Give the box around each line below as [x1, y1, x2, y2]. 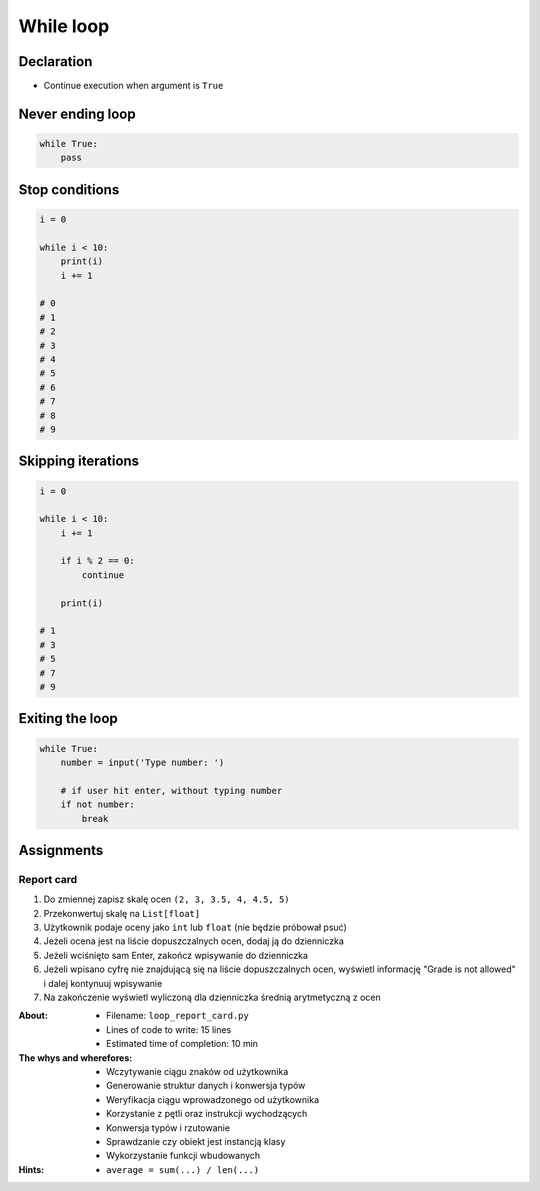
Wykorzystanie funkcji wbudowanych [106, 1150, 261, 1162]
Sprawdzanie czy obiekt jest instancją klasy [106, 1135, 286, 1147]
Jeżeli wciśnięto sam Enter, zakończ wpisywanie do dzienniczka [43, 949, 309, 961]
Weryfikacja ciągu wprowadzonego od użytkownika [106, 1093, 320, 1105]
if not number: [60, 799, 135, 810]
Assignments [18, 841, 104, 859]
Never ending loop [18, 105, 136, 122]
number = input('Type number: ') [60, 756, 225, 768]
